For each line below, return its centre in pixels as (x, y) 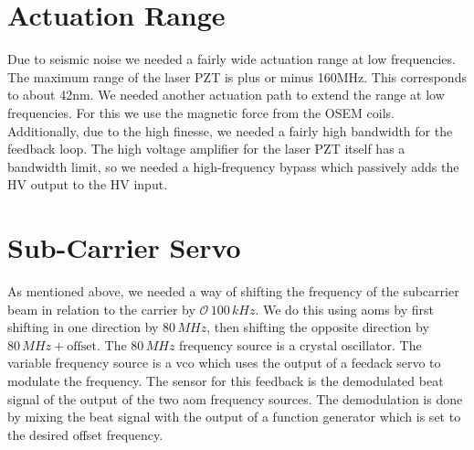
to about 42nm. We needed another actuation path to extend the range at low (226, 95)
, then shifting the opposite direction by (318, 327)
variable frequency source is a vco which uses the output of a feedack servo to (224, 363)
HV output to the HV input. (88, 184)
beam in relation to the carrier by (101, 309)
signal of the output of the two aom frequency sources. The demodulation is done (235, 398)
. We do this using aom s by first (345, 309)
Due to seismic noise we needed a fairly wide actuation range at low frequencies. (232, 59)
